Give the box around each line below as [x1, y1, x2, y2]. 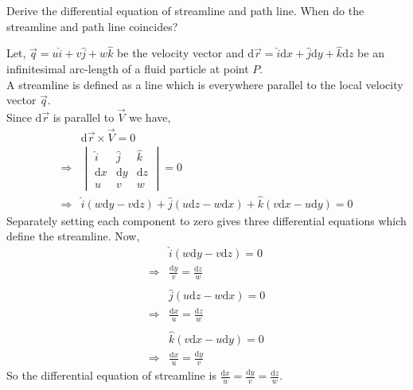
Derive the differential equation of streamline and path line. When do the [6, 2, 364, 18]
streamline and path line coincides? [6, 18, 178, 34]
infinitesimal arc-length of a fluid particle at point [6, 60, 249, 76]
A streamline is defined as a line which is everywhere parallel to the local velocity [6, 76, 403, 92]
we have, [129, 109, 171, 125]
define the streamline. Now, [6, 228, 140, 244]
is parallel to [53, 109, 115, 125]
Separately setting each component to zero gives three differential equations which [6, 212, 407, 228]
